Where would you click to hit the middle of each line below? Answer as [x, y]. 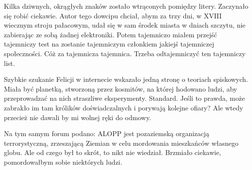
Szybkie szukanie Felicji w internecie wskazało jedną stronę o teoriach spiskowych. [126, 79]
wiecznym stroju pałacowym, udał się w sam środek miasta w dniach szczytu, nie [125, 25]
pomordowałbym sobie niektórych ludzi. [63, 162]
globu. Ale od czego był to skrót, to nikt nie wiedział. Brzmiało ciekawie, [113, 152]
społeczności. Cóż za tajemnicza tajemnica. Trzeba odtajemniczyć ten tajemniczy [125, 53]
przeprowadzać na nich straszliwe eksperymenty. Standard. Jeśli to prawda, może [125, 98]
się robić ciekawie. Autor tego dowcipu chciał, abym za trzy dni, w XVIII [113, 15]
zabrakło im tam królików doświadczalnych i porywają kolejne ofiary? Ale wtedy [124, 107]
